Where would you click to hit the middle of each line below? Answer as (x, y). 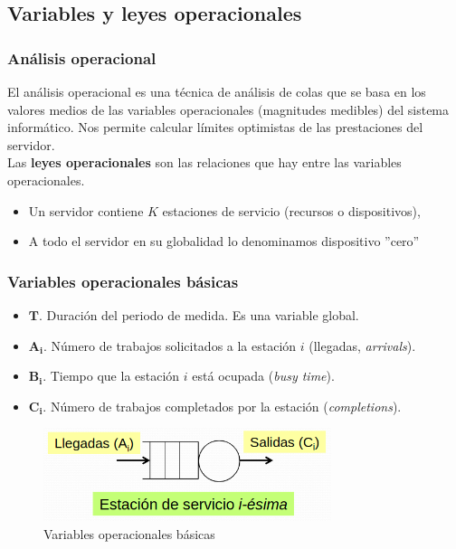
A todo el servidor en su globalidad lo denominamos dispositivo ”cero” (224, 241)
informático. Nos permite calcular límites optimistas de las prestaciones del (215, 127)
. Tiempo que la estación (111, 376)
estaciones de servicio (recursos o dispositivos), (291, 210)
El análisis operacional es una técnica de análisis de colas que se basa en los (217, 91)
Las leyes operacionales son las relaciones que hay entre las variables (204, 162)
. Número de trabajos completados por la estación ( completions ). (222, 406)
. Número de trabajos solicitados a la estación (170, 345)
